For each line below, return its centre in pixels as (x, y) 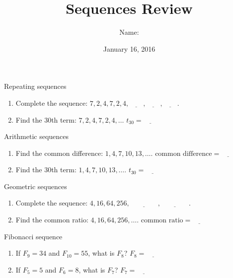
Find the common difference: (59, 153)
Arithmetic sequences (37, 136)
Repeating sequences (35, 86)
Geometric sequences (36, 186)
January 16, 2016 (129, 48)
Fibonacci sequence (33, 236)
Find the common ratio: (52, 220)
